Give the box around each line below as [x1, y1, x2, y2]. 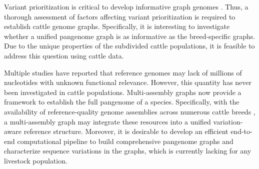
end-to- [230, 126, 252, 136]
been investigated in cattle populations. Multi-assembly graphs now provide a [4, 86, 241, 97]
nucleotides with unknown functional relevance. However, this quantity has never [4, 77, 252, 87]
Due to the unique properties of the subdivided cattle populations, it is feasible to [4, 40, 255, 51]
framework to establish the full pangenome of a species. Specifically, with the [4, 96, 239, 107]
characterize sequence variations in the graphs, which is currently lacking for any [4, 145, 251, 156]
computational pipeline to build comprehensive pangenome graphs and [17, 135, 233, 146]
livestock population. [4, 155, 67, 165]
